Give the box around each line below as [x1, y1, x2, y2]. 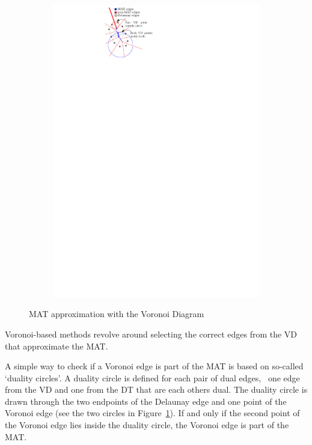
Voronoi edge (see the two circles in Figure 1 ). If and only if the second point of [5, 407, 300, 419]
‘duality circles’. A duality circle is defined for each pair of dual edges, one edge [5, 371, 300, 384]
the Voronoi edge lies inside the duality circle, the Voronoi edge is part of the [5, 419, 289, 431]
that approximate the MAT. [5, 339, 108, 352]
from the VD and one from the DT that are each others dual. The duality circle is [5, 383, 308, 396]
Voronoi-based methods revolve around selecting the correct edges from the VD [5, 327, 298, 340]
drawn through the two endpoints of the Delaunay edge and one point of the [5, 395, 287, 407]
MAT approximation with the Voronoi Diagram [29, 307, 204, 320]
